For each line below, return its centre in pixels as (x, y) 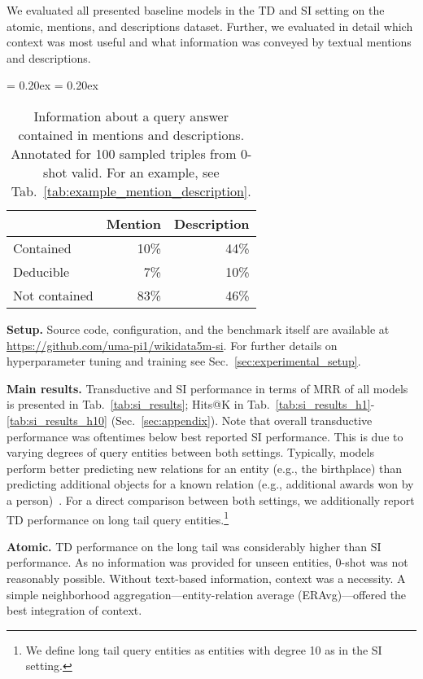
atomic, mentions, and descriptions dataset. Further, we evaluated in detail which (210, 26)
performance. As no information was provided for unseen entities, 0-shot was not (207, 562)
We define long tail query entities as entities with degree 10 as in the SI (204, 649)
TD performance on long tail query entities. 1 (118, 518)
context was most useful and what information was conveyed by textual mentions (209, 42)
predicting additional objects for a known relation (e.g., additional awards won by (210, 484)
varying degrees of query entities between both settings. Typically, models (190, 452)
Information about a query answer (131, 116)
